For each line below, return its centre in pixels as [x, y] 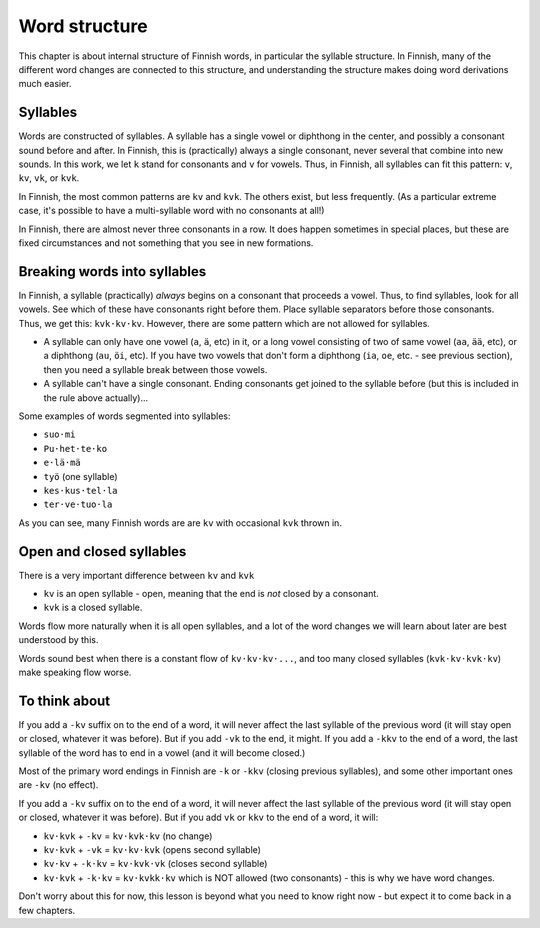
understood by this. [58, 640]
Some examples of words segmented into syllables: [124, 416]
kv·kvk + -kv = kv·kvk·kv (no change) [128, 836]
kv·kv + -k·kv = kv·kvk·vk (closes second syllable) [155, 864]
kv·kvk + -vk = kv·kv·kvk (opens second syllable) [152, 850]
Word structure [83, 26]
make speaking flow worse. [75, 672]
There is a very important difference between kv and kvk [136, 575]
